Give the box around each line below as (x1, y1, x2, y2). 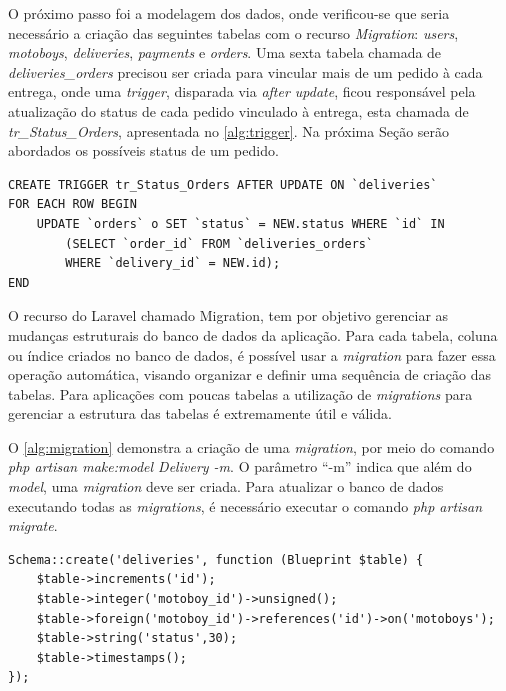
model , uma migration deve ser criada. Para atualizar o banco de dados (8, 476, 444, 497)
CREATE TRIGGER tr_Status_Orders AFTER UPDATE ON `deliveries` (8, 177, 438, 192)
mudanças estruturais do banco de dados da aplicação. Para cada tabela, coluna (8, 324, 498, 345)
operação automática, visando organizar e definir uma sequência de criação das (8, 364, 492, 385)
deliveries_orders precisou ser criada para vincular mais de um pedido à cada (8, 61, 483, 82)
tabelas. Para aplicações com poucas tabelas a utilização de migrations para (8, 383, 473, 404)
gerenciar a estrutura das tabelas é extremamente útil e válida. (8, 403, 392, 424)
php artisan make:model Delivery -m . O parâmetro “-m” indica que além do (8, 456, 472, 477)
